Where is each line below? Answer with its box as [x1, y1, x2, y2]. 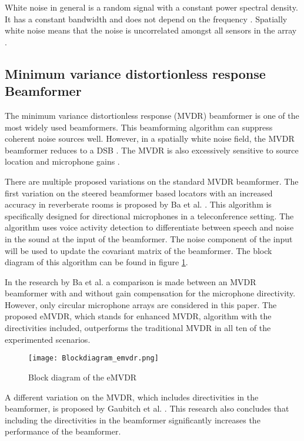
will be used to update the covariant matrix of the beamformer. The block [5, 244, 272, 256]
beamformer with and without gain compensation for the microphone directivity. [5, 287, 296, 299]
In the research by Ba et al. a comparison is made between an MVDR [5, 275, 256, 288]
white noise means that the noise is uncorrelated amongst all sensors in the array [5, 24, 297, 36]
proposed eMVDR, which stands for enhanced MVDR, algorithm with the [5, 310, 272, 322]
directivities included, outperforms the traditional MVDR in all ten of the [5, 322, 271, 334]
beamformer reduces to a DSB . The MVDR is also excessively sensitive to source [5, 143, 299, 156]
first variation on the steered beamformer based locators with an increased [5, 186, 273, 199]
